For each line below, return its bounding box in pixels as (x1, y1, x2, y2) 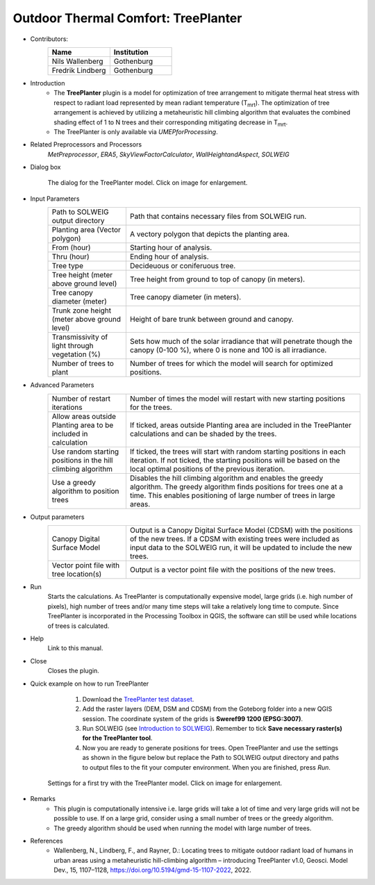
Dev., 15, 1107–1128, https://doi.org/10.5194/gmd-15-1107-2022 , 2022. (53, 866, 251, 875)
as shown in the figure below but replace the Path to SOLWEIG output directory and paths (82, 754, 340, 762)
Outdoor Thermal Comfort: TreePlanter (12, 10, 242, 26)
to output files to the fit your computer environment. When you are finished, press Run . (82, 763, 331, 771)
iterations (51, 402, 83, 412)
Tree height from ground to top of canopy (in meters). (129, 274, 306, 284)
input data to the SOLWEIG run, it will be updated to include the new (129, 543, 352, 552)
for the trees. (129, 402, 173, 412)
